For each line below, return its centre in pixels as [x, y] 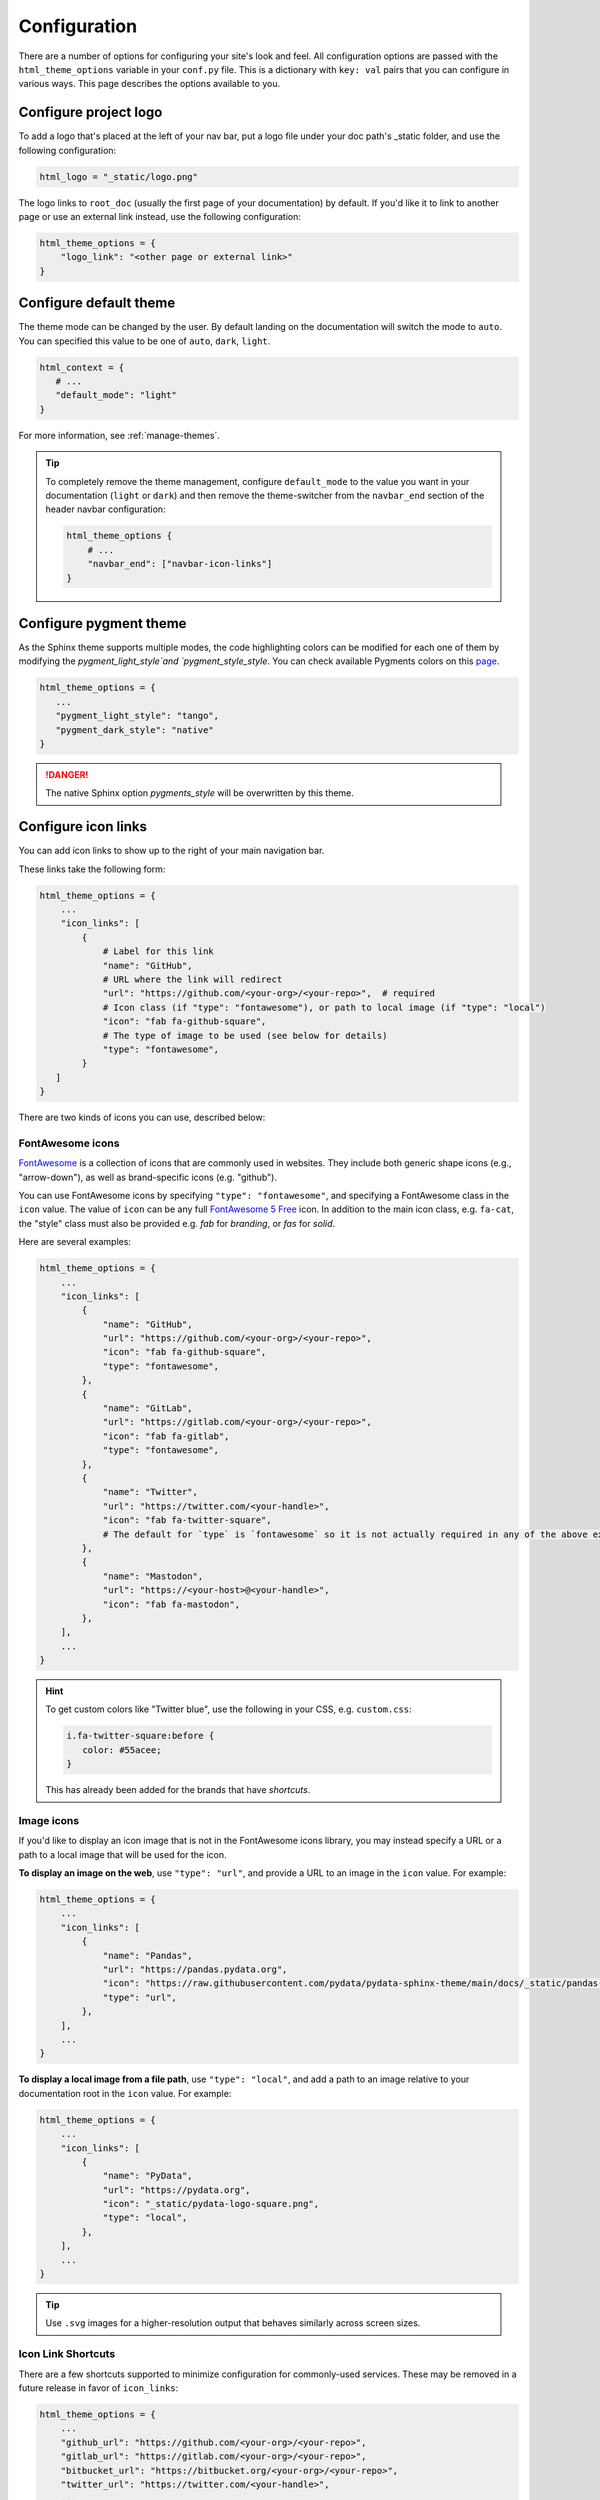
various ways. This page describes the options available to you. [149, 84]
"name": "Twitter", [150, 1492]
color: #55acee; [121, 1749]
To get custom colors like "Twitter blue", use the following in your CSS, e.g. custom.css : [228, 1709]
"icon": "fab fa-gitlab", [166, 1436]
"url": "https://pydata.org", [176, 2189]
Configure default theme [97, 303]
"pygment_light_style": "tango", [137, 716]
